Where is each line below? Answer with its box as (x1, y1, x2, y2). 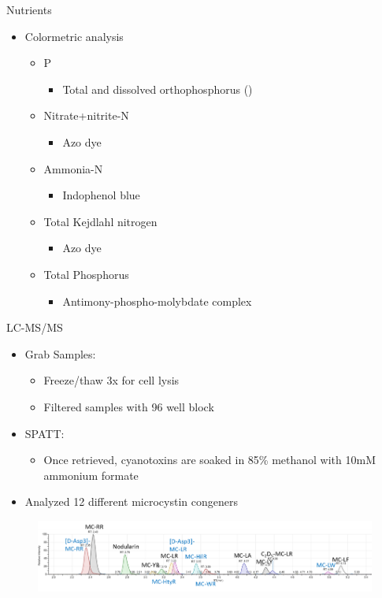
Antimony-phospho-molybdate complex (62, 292, 252, 309)
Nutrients (6, 2, 52, 17)
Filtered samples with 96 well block (43, 398, 214, 414)
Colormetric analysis (24, 28, 124, 44)
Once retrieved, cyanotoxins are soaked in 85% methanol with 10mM (43, 451, 376, 468)
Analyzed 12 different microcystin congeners (24, 493, 238, 510)
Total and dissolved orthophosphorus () (62, 80, 253, 97)
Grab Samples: (24, 345, 96, 362)
